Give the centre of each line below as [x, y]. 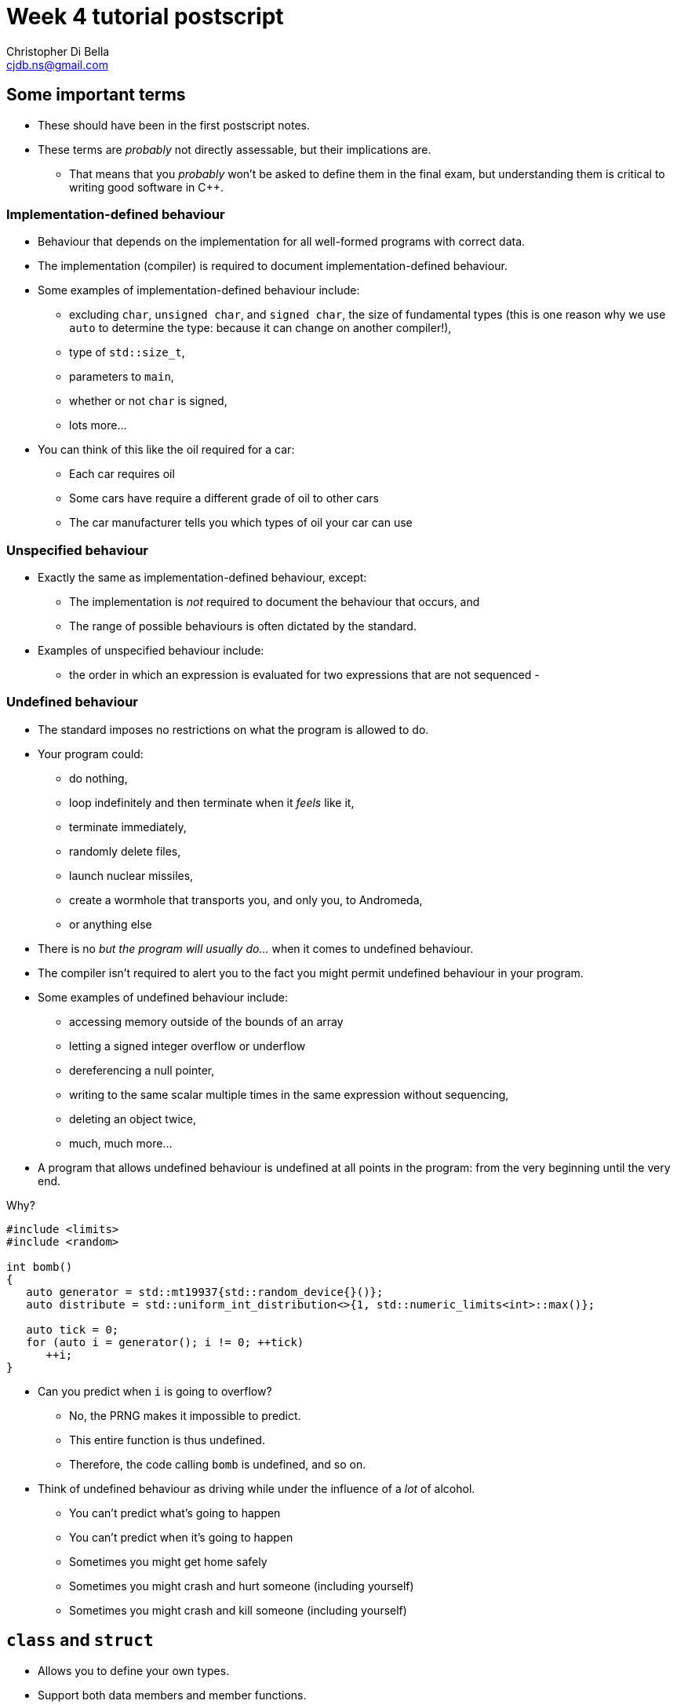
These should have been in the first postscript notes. [174, 125]
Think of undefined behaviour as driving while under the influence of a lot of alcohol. [257, 1488]
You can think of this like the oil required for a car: [166, 450]
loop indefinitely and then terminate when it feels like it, [212, 802]
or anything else [111, 924]
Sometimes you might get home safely [168, 1561]
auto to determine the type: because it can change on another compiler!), [260, 328]
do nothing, [98, 778]
